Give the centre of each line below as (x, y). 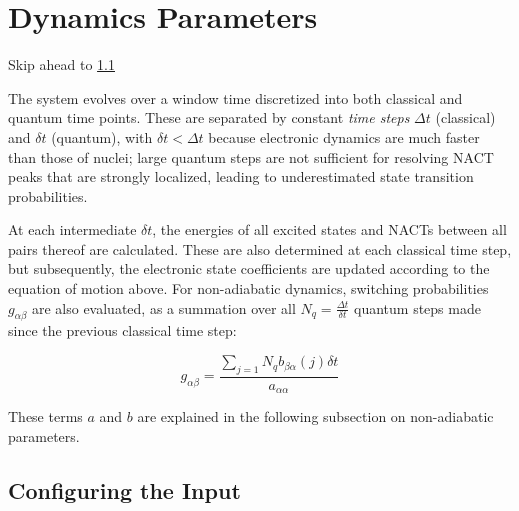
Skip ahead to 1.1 (61, 64)
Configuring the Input (124, 489)
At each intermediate (72, 229)
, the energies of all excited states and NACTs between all (329, 229)
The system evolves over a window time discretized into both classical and (235, 97)
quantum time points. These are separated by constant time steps (209, 117)
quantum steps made (417, 307)
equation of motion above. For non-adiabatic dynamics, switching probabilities (248, 288)
